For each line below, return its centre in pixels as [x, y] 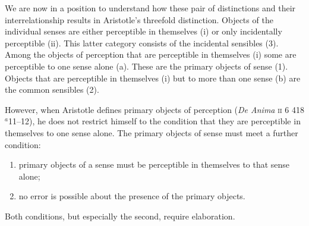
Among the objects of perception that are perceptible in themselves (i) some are [151, 54]
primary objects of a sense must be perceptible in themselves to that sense [154, 164]
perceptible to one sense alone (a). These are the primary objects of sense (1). [146, 66]
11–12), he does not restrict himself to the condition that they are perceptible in [154, 121]
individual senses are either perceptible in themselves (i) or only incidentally [144, 31]
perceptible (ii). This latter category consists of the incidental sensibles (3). [142, 43]
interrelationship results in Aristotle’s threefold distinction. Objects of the [139, 19]
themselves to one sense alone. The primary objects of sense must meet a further [152, 132]
